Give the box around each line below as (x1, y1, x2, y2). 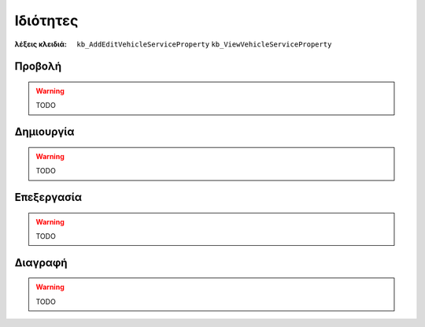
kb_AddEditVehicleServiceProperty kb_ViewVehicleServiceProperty (76, 39, 332, 49)
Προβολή (14, 60, 62, 73)
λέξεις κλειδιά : (14, 39, 67, 49)
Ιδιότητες (14, 12, 79, 29)
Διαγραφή (14, 256, 68, 269)
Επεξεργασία (14, 190, 83, 204)
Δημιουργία (14, 125, 75, 139)
